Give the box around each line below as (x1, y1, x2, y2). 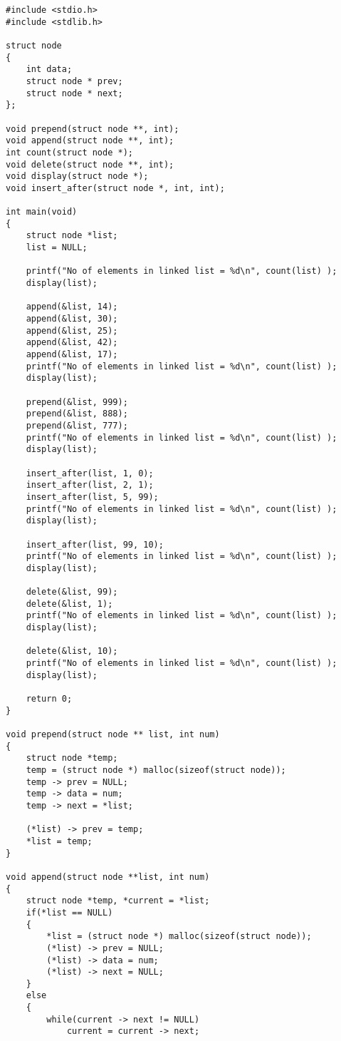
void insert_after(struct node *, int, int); (6, 183, 225, 193)
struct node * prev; (26, 76, 123, 86)
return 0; (26, 694, 73, 704)
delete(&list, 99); (26, 587, 118, 598)
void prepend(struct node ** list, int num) (6, 729, 220, 740)
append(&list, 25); (26, 325, 118, 336)
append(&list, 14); (26, 302, 118, 312)
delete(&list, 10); (26, 646, 118, 657)
